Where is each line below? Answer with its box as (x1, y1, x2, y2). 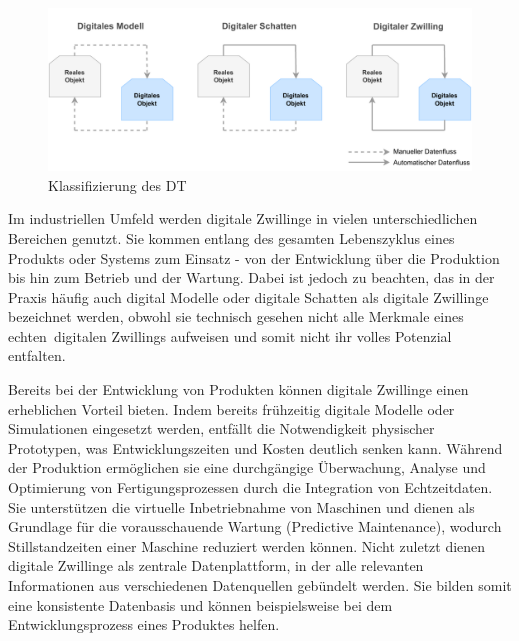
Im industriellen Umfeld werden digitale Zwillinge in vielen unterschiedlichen (8, 208, 478, 229)
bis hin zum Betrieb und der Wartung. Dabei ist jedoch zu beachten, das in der (8, 267, 495, 288)
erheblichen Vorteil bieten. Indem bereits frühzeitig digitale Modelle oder (8, 398, 455, 419)
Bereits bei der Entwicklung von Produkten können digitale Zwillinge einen (8, 379, 469, 400)
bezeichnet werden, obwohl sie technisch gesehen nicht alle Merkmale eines (8, 306, 464, 327)
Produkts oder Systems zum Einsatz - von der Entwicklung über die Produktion (8, 247, 500, 268)
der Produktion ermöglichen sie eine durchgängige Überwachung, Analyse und (8, 457, 486, 478)
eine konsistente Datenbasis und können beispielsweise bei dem (8, 594, 393, 615)
